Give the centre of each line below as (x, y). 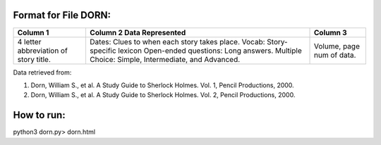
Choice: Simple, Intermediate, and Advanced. (165, 59)
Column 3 (331, 32)
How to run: (40, 115)
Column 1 (33, 32)
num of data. (335, 55)
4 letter (29, 42)
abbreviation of (43, 51)
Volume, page (337, 46)
